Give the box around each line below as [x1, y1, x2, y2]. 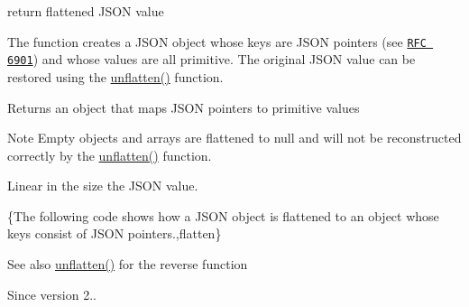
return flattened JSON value [7, 2, 164, 20]
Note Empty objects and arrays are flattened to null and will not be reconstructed [7, 128, 462, 147]
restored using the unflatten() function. [7, 67, 224, 86]
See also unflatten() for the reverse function [7, 255, 248, 274]
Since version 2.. [7, 284, 97, 303]
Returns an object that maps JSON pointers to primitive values [7, 98, 360, 116]
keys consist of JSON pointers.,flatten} [7, 224, 222, 243]
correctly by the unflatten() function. [7, 145, 212, 164]
